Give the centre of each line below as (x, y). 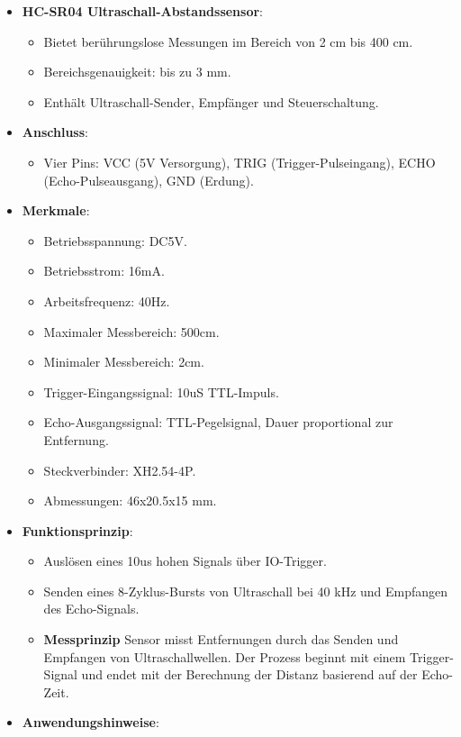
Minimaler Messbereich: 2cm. (124, 362)
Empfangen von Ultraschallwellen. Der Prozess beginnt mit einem (225, 656)
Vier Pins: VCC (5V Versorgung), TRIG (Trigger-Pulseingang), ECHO (240, 162)
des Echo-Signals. (91, 609)
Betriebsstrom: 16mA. (104, 271)
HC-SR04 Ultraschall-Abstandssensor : (143, 11)
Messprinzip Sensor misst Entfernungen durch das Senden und (221, 639)
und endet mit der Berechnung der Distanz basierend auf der (249, 674)
